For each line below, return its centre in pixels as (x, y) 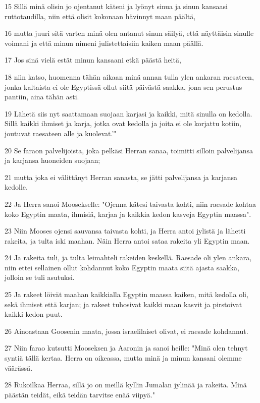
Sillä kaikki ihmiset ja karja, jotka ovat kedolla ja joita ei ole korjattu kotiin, (123, 123)
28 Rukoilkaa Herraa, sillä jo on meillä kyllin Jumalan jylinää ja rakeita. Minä (126, 385)
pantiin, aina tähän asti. (42, 97)
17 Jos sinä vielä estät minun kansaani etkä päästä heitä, (93, 60)
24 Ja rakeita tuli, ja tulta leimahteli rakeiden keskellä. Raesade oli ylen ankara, (128, 257)
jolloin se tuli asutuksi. (40, 277)
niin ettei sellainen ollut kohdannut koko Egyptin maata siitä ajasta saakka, (122, 267)
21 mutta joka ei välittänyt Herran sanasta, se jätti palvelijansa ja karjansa (121, 177)
